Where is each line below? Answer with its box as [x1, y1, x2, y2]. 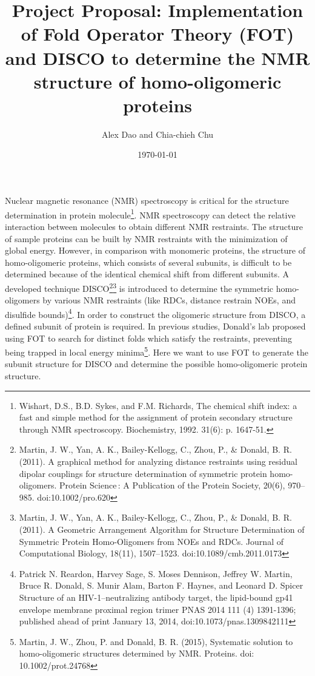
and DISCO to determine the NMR [5, 45, 310, 70]
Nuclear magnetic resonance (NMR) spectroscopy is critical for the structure [5, 194, 289, 207]
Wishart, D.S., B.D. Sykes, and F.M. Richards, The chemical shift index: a [19, 399, 297, 411]
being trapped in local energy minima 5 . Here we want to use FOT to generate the [5, 344, 308, 358]
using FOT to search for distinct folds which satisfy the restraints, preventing [5, 331, 292, 344]
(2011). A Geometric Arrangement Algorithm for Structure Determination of [19, 522, 305, 535]
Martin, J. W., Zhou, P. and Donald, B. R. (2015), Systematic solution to [19, 635, 293, 647]
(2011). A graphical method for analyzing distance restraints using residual [19, 455, 297, 467]
